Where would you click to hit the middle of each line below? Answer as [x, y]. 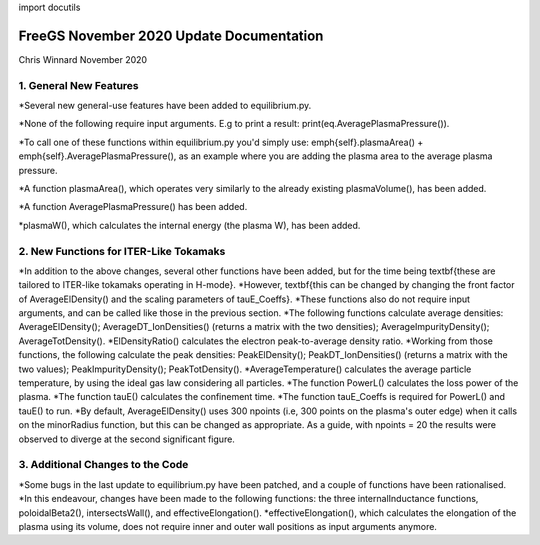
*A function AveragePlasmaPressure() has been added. [133, 207]
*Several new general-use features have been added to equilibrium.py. [165, 106]
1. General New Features [78, 85]
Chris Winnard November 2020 [83, 59]
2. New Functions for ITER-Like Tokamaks [122, 251]
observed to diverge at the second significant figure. [126, 439]
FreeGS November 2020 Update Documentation [171, 35]
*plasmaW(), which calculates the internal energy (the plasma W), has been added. [189, 225]
